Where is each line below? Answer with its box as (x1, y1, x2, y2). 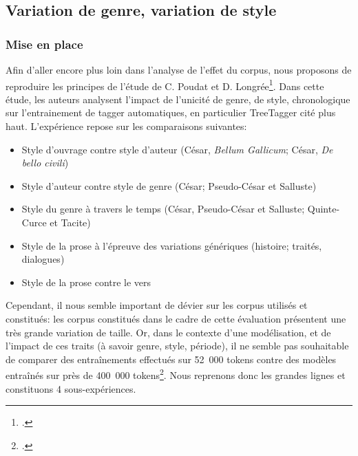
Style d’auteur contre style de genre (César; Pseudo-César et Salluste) (21, 178, 317, 193)
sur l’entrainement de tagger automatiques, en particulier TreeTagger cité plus (6, 105, 336, 120)
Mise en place (6, 35, 83, 52)
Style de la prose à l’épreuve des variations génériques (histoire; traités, (21, 238, 322, 252)
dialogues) (21, 252, 65, 266)
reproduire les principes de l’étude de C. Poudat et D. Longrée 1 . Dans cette (6, 76, 324, 93)
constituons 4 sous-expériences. (6, 381, 136, 395)
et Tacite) (50, 215, 91, 229)
